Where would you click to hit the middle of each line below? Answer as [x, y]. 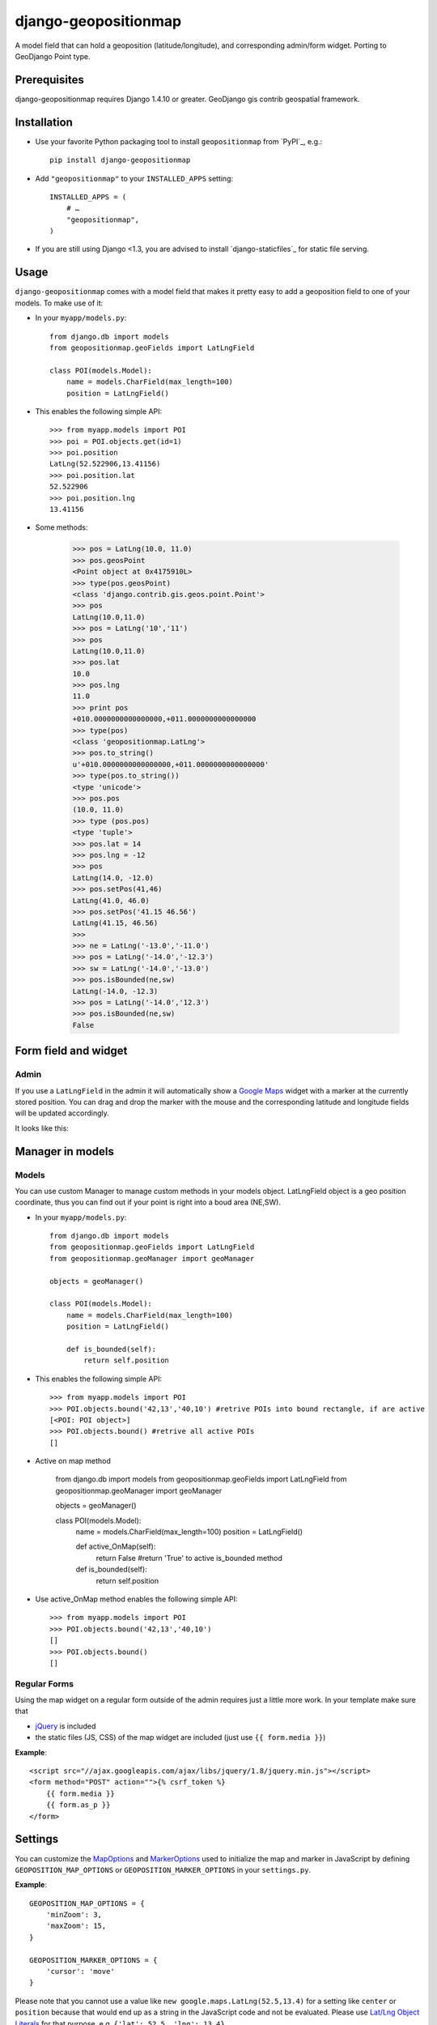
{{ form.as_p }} [78, 1805]
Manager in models [65, 1151]
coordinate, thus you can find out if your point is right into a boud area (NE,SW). [148, 1202]
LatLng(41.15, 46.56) [115, 923]
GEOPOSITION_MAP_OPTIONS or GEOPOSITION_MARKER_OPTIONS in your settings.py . [163, 1869]
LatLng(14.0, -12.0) [113, 878]
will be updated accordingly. [62, 1113]
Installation [44, 122]
